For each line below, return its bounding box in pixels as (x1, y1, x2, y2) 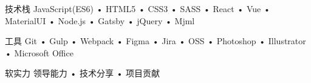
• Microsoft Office (5, 46, 73, 59)
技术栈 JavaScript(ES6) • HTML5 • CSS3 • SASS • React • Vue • (5, 2, 270, 15)
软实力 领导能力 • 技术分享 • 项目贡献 (5, 67, 160, 79)
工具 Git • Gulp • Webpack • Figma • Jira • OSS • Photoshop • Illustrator (5, 35, 306, 47)
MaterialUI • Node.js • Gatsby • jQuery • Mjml (5, 14, 195, 27)
